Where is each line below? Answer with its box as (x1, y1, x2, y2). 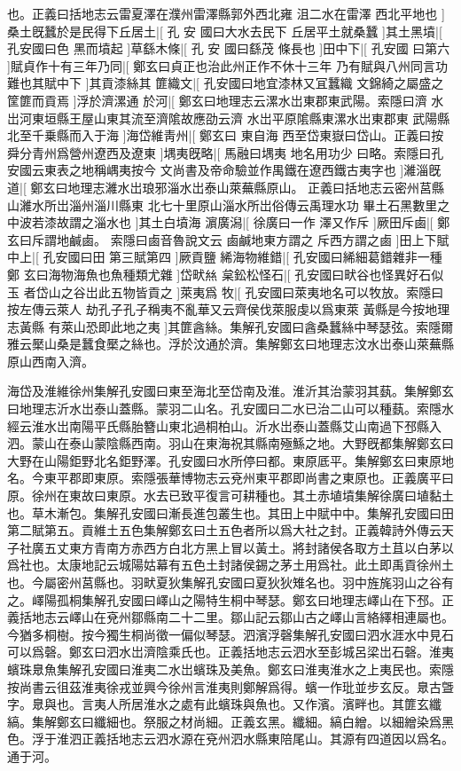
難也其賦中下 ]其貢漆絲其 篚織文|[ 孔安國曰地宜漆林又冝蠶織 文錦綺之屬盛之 (7, 74, 444, 92)
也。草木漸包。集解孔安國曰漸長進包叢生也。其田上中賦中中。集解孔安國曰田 (7, 503, 454, 522)
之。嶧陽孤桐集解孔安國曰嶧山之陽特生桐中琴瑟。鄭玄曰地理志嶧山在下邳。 (7, 590, 441, 609)
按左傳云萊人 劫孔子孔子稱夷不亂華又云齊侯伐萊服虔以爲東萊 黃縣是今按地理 (7, 300, 450, 319)
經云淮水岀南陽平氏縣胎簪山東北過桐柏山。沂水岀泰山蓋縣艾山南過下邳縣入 (7, 416, 441, 435)
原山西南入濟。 (7, 351, 94, 370)
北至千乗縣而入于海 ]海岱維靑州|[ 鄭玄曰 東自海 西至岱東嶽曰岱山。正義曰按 (7, 126, 444, 145)
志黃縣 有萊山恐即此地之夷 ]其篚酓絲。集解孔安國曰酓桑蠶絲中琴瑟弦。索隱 (7, 317, 441, 335)
